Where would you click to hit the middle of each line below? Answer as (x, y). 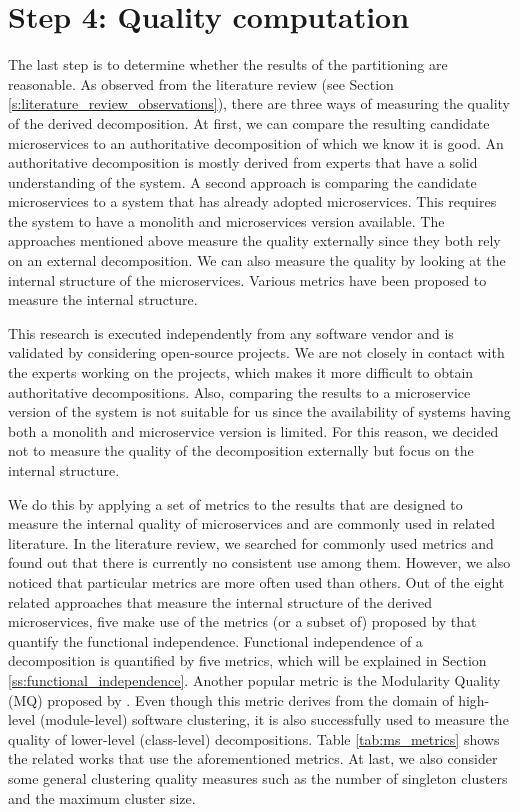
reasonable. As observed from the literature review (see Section (201, 83)
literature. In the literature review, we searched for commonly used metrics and (251, 542)
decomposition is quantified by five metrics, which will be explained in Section (247, 660)
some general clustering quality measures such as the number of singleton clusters (258, 777)
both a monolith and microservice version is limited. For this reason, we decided (253, 430)
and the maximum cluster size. (102, 797)
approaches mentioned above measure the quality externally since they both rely (254, 240)
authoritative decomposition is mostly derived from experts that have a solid (243, 162)
